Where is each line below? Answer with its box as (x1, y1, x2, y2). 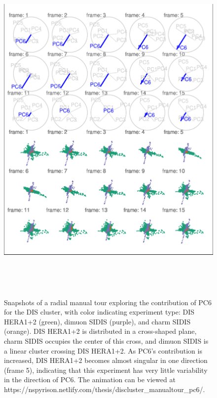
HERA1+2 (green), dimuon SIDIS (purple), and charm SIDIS (4, 316, 191, 326)
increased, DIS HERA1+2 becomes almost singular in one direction (4, 355, 208, 365)
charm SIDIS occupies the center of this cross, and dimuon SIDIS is (4, 335, 209, 346)
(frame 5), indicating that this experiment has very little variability (4, 364, 208, 375)
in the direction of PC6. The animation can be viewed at (4, 374, 176, 385)
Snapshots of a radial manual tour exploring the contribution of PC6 (4, 297, 212, 307)
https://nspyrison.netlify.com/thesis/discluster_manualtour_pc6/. (4, 384, 205, 394)
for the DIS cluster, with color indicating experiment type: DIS (4, 307, 195, 317)
